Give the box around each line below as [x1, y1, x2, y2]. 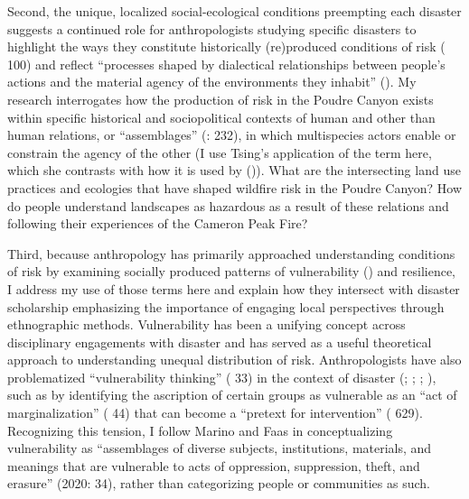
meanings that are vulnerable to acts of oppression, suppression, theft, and [7, 456, 420, 475]
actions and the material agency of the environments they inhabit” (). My [7, 72, 417, 91]
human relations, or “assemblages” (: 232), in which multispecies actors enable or [7, 125, 456, 144]
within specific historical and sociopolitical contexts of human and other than [7, 107, 436, 126]
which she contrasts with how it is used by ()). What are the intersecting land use [7, 161, 461, 180]
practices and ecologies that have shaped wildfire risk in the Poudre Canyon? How [7, 178, 463, 197]
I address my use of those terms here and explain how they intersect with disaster [7, 279, 460, 298]
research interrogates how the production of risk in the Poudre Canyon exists [7, 89, 434, 108]
